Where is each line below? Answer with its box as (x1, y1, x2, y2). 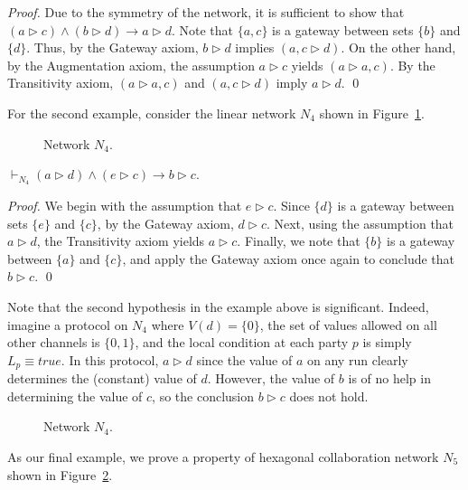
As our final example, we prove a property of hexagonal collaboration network (7, 448, 439, 466)
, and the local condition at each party (135, 333, 349, 352)
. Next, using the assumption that (266, 213, 454, 232)
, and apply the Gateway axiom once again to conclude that (122, 249, 455, 268)
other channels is (7, 333, 100, 352)
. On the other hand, (341, 38, 456, 57)
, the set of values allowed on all (259, 315, 437, 334)
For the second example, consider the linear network (7, 103, 296, 122)
